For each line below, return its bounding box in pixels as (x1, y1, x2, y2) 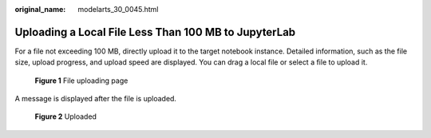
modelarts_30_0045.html (77, 5, 159, 14)
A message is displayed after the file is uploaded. (14, 94, 177, 104)
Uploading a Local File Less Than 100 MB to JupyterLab (14, 25, 296, 39)
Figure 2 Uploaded (34, 112, 97, 121)
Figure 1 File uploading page (34, 76, 129, 85)
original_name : (14, 5, 66, 14)
